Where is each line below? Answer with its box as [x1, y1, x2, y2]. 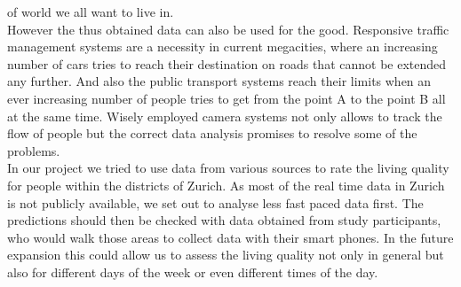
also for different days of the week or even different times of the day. [7, 262, 378, 281]
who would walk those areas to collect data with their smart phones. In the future [7, 228, 454, 246]
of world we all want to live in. [7, 3, 174, 20]
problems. [7, 141, 60, 159]
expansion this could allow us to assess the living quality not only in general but [7, 245, 444, 264]
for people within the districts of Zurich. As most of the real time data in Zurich [7, 175, 445, 194]
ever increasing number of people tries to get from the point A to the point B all [7, 89, 446, 107]
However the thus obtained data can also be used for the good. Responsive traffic [7, 19, 449, 38]
